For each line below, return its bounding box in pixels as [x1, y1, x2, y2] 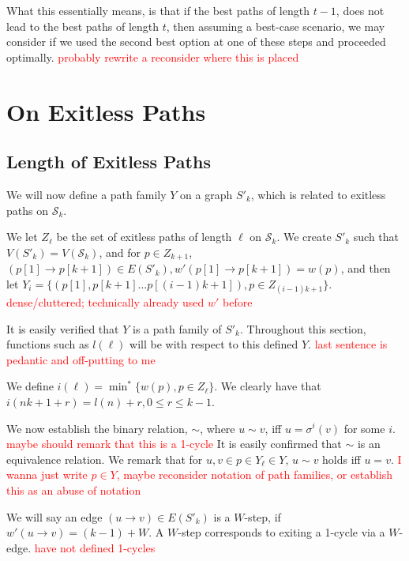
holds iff [322, 450, 361, 467]
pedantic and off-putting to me [6, 351, 156, 367]
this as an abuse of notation [6, 481, 141, 498]
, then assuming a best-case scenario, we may [166, 17, 385, 34]
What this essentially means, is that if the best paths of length [6, 2, 310, 18]
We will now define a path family [6, 186, 167, 202]
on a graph [180, 186, 233, 202]
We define [6, 378, 54, 394]
